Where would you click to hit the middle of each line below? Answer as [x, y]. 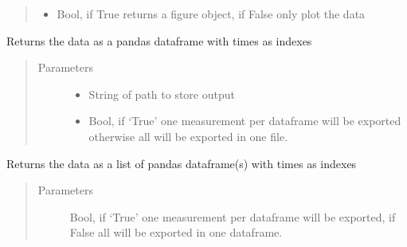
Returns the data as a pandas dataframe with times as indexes [159, 40]
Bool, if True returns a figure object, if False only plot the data [211, 14]
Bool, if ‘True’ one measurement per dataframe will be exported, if [233, 216]
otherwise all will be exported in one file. [188, 136]
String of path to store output [162, 94]
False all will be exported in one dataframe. [176, 232]
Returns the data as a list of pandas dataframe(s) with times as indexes [182, 163]
